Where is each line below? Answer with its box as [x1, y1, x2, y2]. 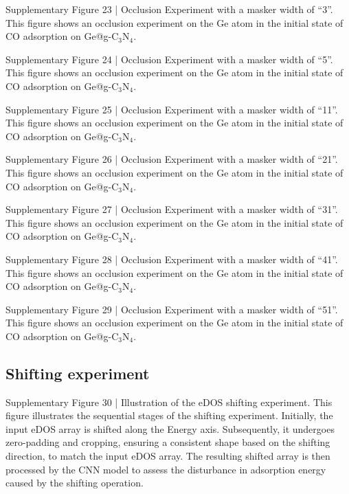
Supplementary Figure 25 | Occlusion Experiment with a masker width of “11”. [5, 102, 338, 116]
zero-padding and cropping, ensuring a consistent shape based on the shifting [5, 435, 330, 449]
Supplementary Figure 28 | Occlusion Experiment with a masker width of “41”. [5, 251, 338, 266]
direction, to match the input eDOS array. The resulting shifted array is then [5, 449, 330, 463]
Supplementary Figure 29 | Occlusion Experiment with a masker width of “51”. [5, 302, 338, 316]
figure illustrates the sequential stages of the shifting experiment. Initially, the [5, 408, 333, 423]
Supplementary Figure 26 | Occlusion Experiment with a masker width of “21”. [5, 152, 338, 166]
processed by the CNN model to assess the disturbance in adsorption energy [5, 462, 326, 476]
